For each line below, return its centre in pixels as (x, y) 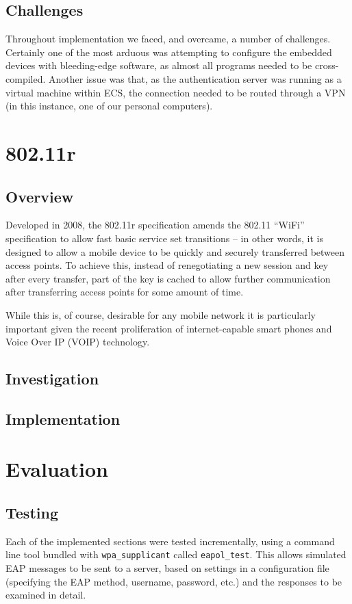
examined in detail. (46, 595)
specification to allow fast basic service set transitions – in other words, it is (164, 238)
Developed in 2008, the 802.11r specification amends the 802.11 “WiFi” (155, 225)
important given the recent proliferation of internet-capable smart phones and (169, 328)
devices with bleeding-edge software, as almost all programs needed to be (159, 65)
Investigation (52, 379)
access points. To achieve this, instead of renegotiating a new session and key (167, 265)
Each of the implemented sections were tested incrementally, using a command (170, 541)
